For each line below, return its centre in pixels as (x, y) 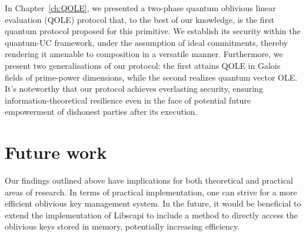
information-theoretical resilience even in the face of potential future (128, 100)
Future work (56, 152)
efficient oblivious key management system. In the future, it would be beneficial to (153, 203)
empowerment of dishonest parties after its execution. (101, 112)
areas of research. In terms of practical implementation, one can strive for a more (151, 192)
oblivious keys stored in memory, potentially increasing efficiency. (122, 226)
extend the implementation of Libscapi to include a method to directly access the (151, 215)
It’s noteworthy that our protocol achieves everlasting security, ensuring (134, 89)
